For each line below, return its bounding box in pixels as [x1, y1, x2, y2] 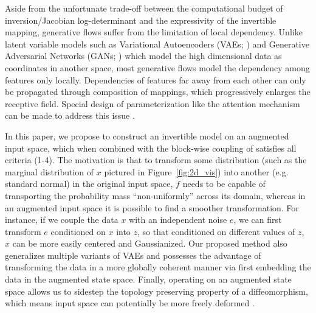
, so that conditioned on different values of [137, 225, 295, 237]
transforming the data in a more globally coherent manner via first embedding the [5, 261, 311, 273]
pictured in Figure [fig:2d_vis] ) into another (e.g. [104, 165, 289, 178]
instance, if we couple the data [5, 213, 118, 226]
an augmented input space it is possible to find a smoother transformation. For [5, 201, 299, 214]
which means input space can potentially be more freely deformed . [5, 297, 255, 309]
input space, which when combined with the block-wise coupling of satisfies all [5, 141, 297, 154]
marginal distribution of [5, 165, 94, 178]
